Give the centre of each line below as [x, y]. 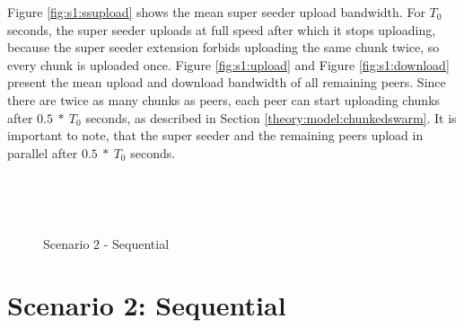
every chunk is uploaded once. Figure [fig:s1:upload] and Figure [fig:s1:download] [228, 64]
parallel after [43, 152]
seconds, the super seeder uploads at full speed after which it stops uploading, [222, 29]
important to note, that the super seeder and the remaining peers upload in [215, 135]
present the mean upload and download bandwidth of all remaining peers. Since [227, 82]
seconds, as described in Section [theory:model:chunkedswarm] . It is [271, 117]
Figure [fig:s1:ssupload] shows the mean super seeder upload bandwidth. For [216, 12]
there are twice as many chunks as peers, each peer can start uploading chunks [224, 99]
